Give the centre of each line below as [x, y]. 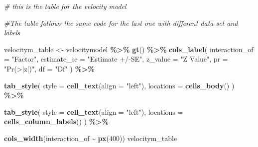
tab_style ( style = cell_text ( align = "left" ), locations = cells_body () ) [119, 85]
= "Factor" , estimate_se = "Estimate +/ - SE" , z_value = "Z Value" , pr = [116, 59]
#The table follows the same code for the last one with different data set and [121, 23]
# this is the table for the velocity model [65, 6]
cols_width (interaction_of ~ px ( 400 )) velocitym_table [91, 138]
